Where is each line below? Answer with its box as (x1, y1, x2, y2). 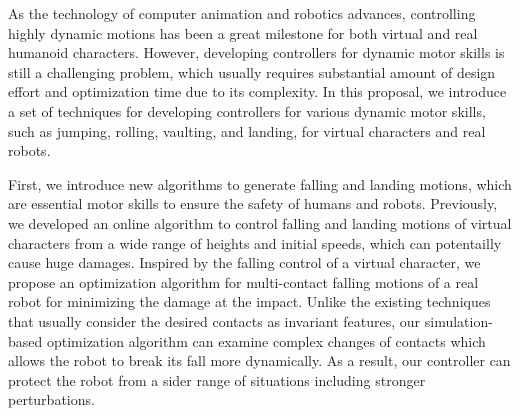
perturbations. (8, 389, 95, 410)
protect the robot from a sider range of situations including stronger (8, 369, 426, 390)
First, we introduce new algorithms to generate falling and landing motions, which (8, 173, 512, 194)
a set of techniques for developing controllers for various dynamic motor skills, (8, 100, 486, 121)
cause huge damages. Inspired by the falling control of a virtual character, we (8, 252, 481, 273)
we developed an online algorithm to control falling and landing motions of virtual (8, 212, 512, 233)
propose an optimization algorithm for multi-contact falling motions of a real (8, 271, 479, 292)
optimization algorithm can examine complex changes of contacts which (46, 330, 486, 351)
